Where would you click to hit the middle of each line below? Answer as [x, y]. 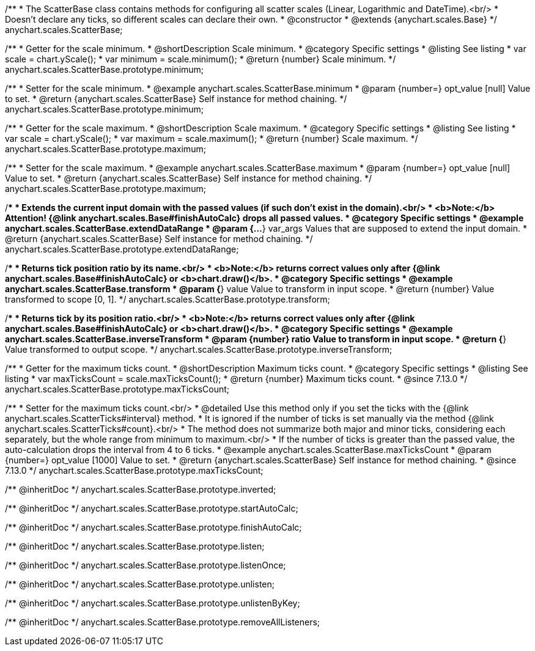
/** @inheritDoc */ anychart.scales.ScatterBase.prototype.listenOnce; [146, 565]
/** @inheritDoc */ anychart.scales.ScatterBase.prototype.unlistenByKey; [153, 603]
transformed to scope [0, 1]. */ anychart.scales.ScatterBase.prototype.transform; [168, 299]
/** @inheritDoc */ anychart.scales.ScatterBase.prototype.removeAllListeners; [163, 622]
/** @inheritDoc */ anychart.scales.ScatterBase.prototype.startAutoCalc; [152, 508]
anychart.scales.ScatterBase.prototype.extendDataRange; [122, 249]
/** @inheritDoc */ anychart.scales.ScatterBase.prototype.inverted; [141, 489]
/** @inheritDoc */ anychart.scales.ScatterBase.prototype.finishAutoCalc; [153, 527]
